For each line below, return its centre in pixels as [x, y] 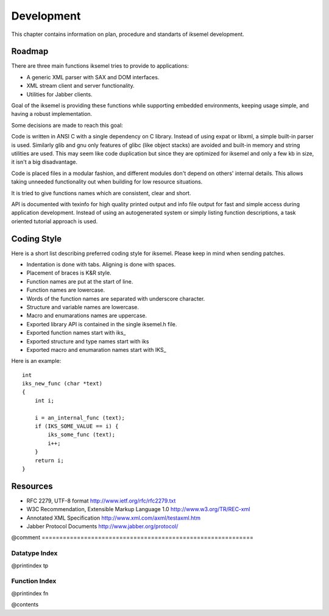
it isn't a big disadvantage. [44, 162]
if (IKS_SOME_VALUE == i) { [76, 426]
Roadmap [30, 52]
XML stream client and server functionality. [80, 86]
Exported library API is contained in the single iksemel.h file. [102, 324]
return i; [49, 460]
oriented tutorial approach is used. [55, 221]
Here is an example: [36, 361]
